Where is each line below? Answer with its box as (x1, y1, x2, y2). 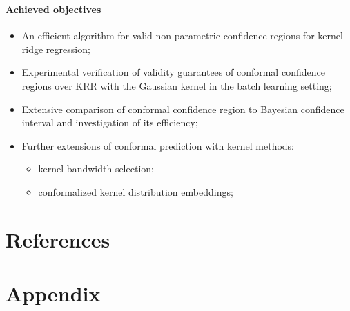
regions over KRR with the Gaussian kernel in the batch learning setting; (21, 78, 332, 92)
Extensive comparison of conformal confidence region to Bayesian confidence (21, 101, 344, 116)
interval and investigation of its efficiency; (21, 115, 198, 130)
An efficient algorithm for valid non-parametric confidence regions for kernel (21, 28, 343, 43)
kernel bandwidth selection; (38, 161, 154, 176)
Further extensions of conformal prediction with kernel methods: (21, 138, 295, 152)
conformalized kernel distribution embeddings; (38, 184, 233, 199)
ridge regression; (21, 41, 90, 56)
